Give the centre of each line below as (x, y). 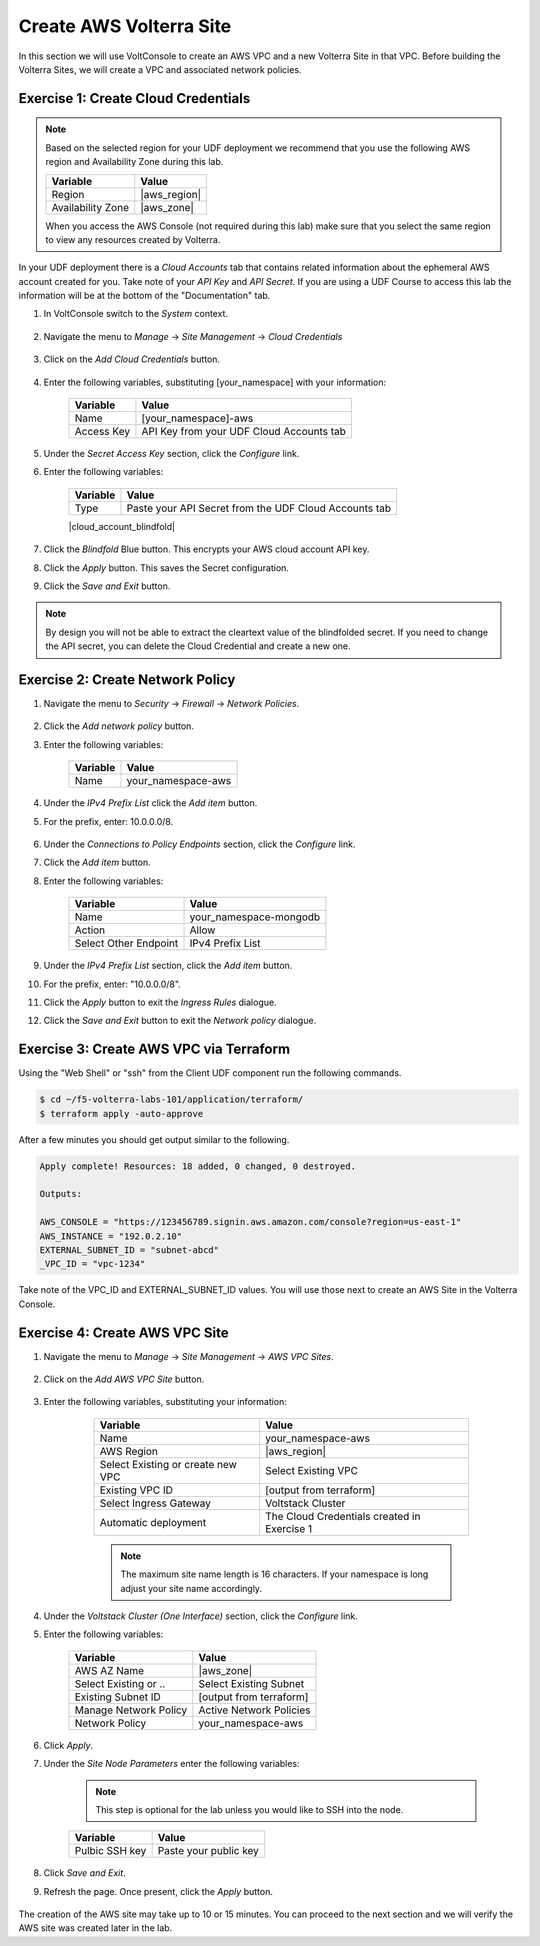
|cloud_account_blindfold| (121, 526)
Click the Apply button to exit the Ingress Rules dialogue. (160, 1002)
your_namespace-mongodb (255, 917)
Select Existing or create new (168, 1464)
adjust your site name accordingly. (191, 1588)
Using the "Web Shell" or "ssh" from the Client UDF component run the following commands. (210, 1073)
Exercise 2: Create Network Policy (127, 679)
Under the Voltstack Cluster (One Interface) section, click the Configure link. (201, 1616)
